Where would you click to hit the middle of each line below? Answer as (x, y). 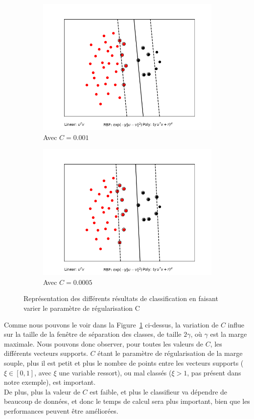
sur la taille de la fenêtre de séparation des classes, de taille (93, 334)
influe (236, 324)
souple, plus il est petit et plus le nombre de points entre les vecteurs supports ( (124, 362)
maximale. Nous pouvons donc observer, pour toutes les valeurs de (104, 343)
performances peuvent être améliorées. (61, 410)
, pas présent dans (214, 372)
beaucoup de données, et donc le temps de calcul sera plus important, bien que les (127, 401)
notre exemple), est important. (50, 382)
